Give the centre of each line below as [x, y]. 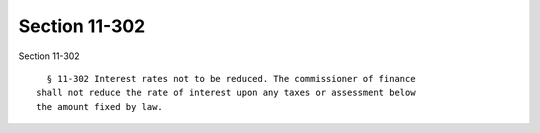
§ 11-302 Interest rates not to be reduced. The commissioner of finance [231, 78]
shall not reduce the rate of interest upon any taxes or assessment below [226, 93]
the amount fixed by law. [100, 106]
